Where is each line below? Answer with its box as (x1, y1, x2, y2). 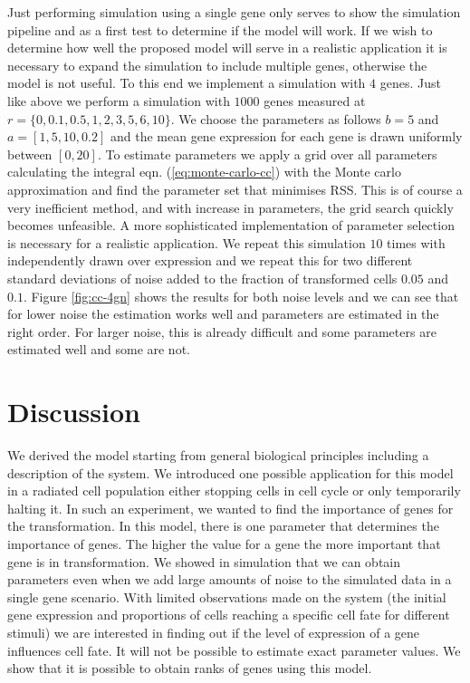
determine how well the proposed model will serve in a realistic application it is (7, 38, 447, 57)
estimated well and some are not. (7, 340, 190, 359)
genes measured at (264, 91, 366, 110)
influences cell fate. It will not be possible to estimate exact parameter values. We (7, 640, 461, 659)
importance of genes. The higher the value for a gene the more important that (7, 534, 441, 553)
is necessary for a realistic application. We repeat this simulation (7, 233, 366, 252)
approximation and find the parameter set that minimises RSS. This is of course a (7, 179, 463, 198)
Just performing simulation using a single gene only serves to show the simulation (7, 3, 461, 21)
